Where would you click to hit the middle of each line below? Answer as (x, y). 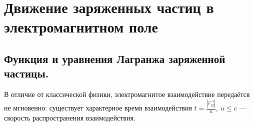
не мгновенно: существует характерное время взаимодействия (98, 108)
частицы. (26, 73)
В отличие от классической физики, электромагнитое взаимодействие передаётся (127, 94)
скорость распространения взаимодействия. (70, 117)
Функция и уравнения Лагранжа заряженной (115, 58)
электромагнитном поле (81, 27)
